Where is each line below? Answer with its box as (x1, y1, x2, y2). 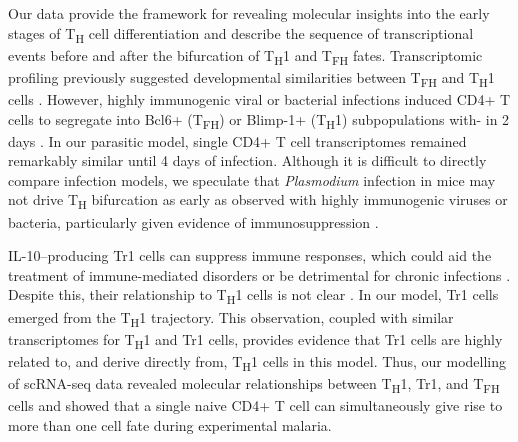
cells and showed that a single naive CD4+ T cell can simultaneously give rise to (8, 395, 503, 415)
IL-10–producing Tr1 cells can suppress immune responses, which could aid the (8, 245, 492, 266)
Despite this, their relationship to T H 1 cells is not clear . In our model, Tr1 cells (8, 284, 499, 308)
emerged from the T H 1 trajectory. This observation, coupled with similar (8, 306, 454, 330)
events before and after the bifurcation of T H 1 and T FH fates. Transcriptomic (8, 44, 483, 68)
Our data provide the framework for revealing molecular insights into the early (8, 3, 490, 23)
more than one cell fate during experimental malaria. (8, 414, 332, 435)
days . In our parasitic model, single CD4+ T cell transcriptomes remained (8, 130, 467, 151)
